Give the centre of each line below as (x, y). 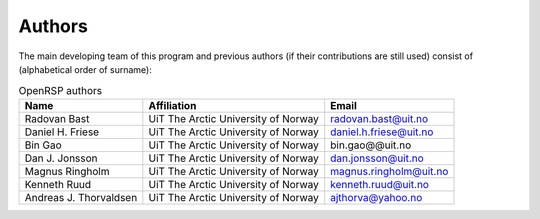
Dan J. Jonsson (61, 158)
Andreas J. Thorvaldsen (81, 197)
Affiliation (172, 105)
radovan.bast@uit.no (379, 118)
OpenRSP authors (60, 90)
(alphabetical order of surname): (85, 69)
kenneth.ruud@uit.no (380, 184)
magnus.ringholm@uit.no (389, 171)
